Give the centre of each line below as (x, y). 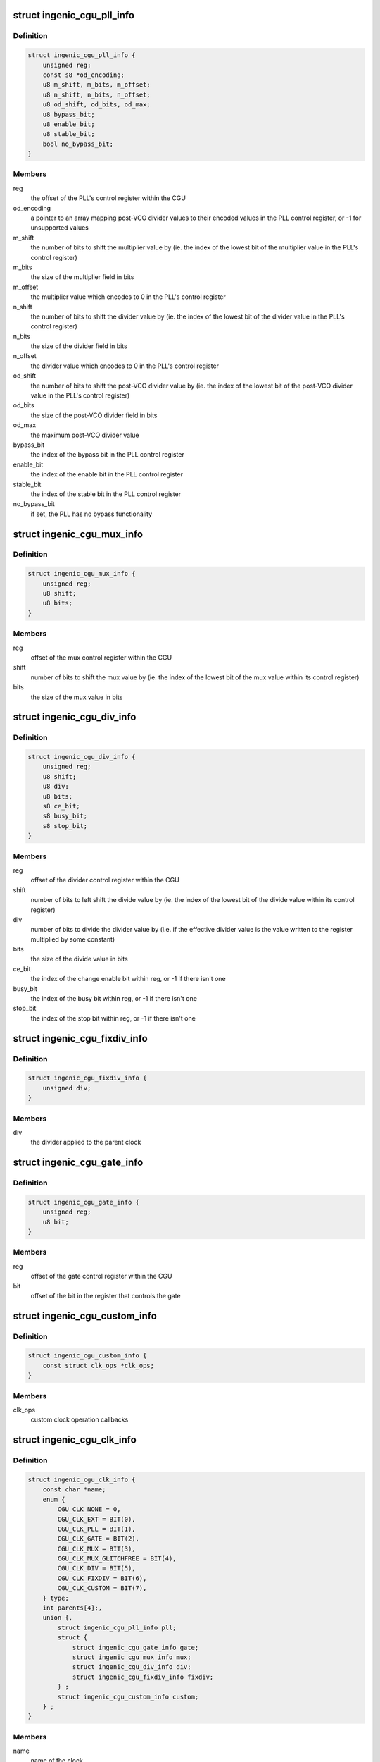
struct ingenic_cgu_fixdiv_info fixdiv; (143, 1677)
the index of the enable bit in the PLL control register (107, 474)
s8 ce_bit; (61, 806)
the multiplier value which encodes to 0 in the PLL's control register (128, 297)
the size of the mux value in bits (77, 697)
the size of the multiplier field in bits (82, 277)
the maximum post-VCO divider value (85, 435)
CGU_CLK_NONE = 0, (89, 1509)
